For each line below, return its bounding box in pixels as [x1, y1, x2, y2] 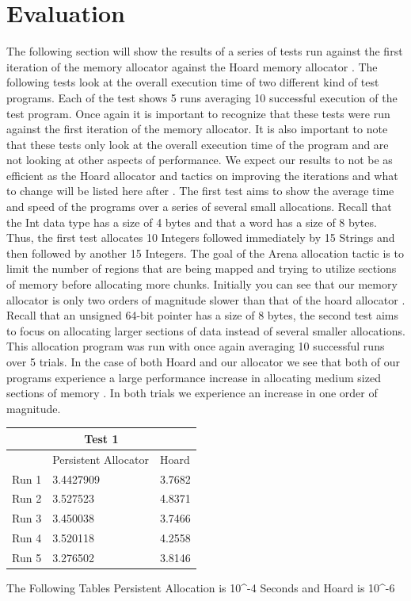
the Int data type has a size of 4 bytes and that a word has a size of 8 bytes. [6, 213, 377, 230]
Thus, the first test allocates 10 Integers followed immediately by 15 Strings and [6, 229, 395, 246]
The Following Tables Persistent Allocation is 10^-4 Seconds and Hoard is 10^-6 [6, 580, 395, 596]
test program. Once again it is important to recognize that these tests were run [6, 105, 390, 121]
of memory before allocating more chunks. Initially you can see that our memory [6, 276, 398, 293]
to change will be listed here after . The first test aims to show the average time [6, 182, 394, 199]
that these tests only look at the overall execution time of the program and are [6, 136, 389, 152]
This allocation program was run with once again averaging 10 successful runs [6, 338, 385, 354]
